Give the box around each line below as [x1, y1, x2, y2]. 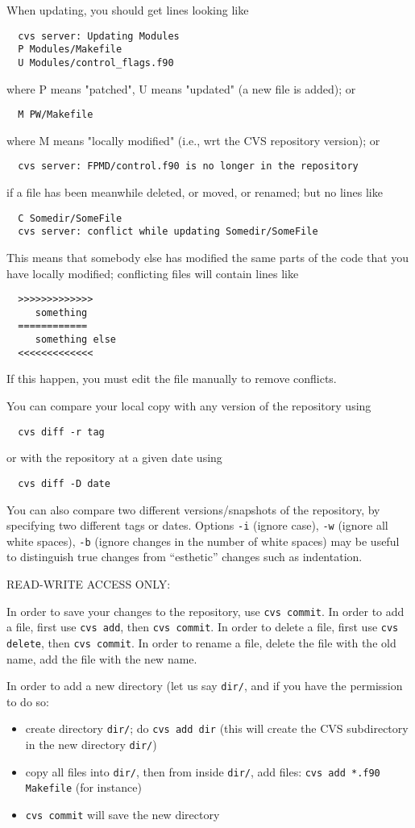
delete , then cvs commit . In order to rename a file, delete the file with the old [6, 634, 396, 651]
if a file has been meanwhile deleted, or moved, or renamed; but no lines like [6, 184, 383, 201]
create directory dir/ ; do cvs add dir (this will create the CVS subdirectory [25, 720, 409, 737]
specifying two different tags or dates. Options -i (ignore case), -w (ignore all [6, 517, 388, 534]
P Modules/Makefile [18, 44, 122, 56]
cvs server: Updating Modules [18, 30, 180, 42]
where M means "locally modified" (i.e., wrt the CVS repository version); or [6, 131, 380, 148]
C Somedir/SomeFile [18, 212, 122, 224]
